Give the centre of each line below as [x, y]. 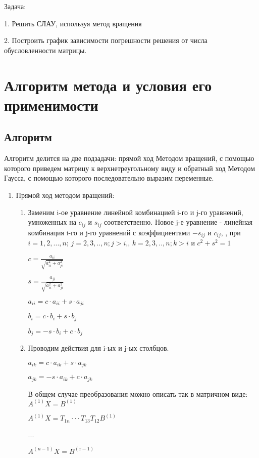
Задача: [15, 6]
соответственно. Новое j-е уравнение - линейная [178, 222]
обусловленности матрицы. [45, 50]
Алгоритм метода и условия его [108, 85]
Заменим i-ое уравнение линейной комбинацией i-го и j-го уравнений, [136, 212]
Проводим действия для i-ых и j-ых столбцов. [98, 348]
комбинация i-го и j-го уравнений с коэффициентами [109, 232]
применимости [51, 105]
